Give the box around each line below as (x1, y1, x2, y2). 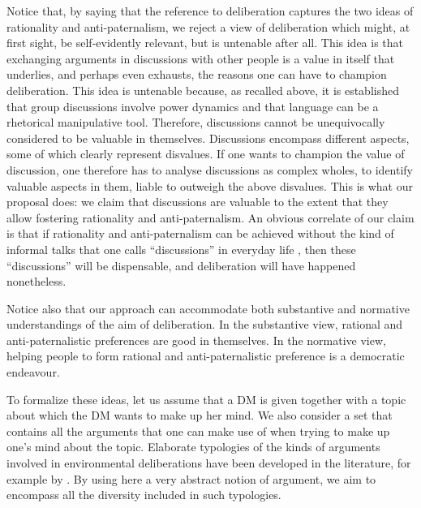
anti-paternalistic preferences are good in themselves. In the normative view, (6, 331, 386, 348)
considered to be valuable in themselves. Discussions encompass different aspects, (6, 129, 410, 146)
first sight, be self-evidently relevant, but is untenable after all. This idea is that (6, 34, 404, 51)
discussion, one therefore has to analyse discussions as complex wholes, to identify (6, 161, 414, 178)
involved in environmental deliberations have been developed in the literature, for (6, 454, 411, 471)
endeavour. (6, 364, 60, 381)
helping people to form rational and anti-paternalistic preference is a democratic (6, 347, 405, 364)
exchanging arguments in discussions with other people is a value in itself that (6, 50, 395, 67)
